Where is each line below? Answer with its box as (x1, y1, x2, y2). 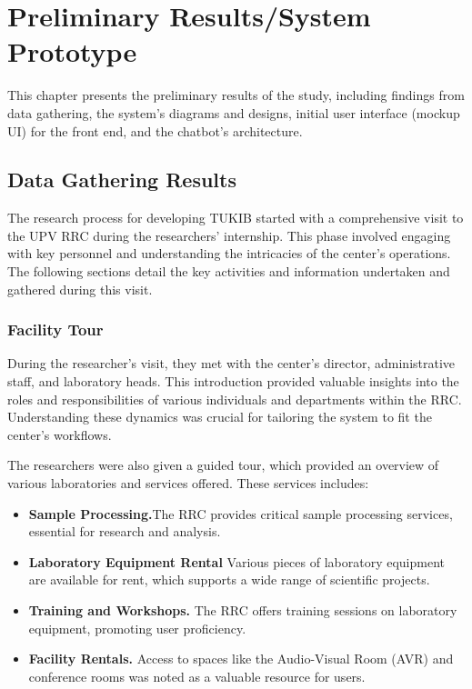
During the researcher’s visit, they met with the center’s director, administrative (7, 354, 456, 373)
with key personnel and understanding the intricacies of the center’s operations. (7, 244, 451, 263)
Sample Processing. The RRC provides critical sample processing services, (28, 504, 453, 523)
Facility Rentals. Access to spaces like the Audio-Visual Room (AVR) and (28, 649, 454, 668)
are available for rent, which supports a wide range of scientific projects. (28, 570, 430, 589)
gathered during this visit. (7, 279, 153, 298)
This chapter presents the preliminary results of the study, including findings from (7, 85, 465, 105)
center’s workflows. (7, 424, 112, 444)
